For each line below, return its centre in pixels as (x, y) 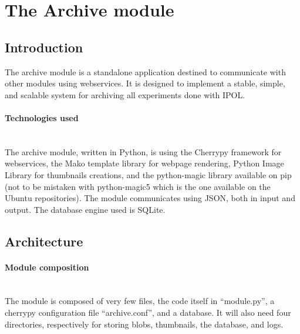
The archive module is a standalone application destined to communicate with (145, 71)
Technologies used (42, 117)
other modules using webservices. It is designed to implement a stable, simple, (145, 83)
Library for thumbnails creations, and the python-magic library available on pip (148, 174)
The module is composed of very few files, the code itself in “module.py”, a (140, 301)
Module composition (47, 267)
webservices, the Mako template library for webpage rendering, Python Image (144, 163)
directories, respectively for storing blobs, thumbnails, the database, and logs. (144, 324)
